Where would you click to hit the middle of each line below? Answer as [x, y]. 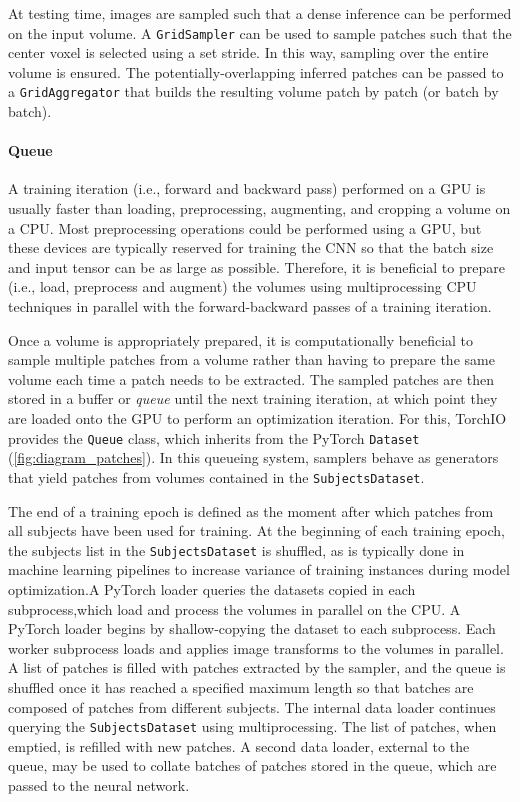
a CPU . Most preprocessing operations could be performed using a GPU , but [245, 227]
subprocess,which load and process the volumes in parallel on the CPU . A [234, 608]
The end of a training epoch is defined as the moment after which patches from [251, 510]
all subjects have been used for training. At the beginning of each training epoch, [256, 530]
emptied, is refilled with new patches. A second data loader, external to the [239, 745]
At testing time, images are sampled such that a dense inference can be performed [260, 13]
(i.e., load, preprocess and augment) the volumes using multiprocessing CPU [242, 286]
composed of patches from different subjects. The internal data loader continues [252, 706]
